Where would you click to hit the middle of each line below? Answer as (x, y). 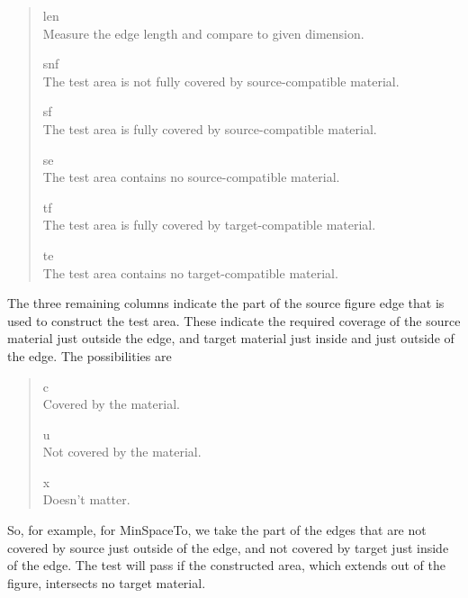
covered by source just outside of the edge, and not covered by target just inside (228, 547)
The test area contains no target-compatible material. (190, 272)
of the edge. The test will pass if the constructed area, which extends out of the (226, 565)
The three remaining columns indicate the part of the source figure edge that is (226, 303)
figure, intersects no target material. (107, 582)
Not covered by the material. (122, 452)
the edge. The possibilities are (90, 355)
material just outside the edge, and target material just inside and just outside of (231, 338)
